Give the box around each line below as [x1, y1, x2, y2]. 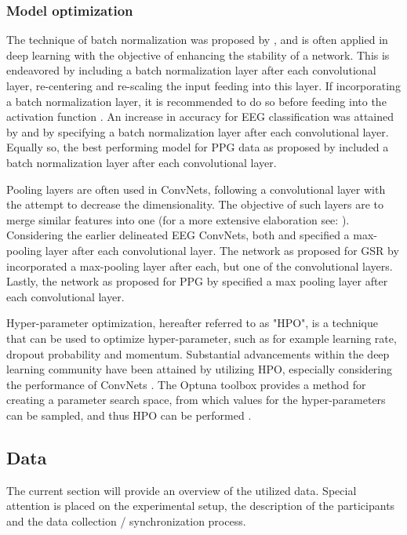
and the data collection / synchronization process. [6, 512, 246, 529]
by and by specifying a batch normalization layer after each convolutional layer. [6, 123, 389, 140]
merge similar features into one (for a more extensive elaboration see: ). [6, 211, 350, 227]
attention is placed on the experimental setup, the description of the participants [6, 497, 395, 514]
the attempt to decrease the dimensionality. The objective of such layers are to [6, 196, 384, 213]
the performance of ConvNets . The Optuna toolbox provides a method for [6, 376, 366, 392]
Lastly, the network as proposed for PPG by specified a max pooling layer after [6, 273, 388, 289]
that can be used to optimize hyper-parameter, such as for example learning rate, [6, 329, 397, 346]
